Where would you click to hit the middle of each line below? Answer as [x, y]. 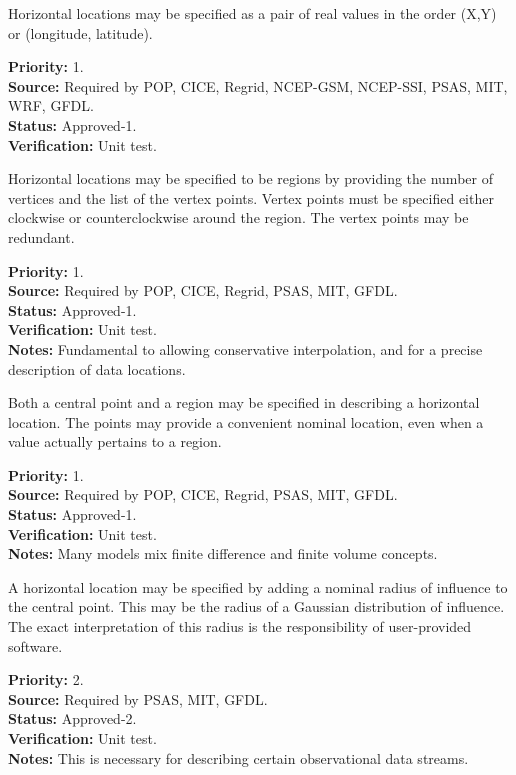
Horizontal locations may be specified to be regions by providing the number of [250, 178]
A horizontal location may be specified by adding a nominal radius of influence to [258, 586]
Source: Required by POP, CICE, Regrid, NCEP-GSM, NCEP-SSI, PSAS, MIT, [258, 85]
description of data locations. [97, 368]
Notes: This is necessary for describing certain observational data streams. [238, 757]
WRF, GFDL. [51, 105]
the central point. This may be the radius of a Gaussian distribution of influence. [256, 606]
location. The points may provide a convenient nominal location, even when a [246, 421]
